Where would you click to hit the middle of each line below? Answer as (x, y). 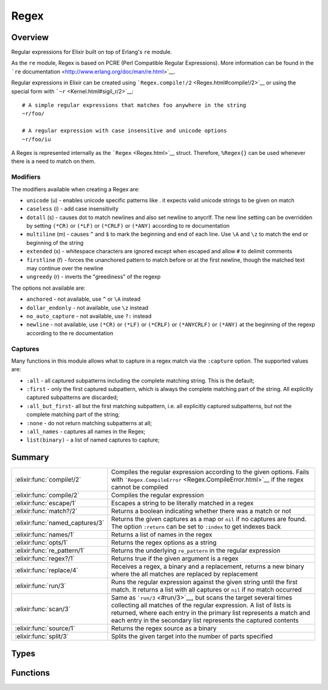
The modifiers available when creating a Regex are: (75, 189)
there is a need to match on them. (53, 162)
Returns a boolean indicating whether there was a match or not (201, 511)
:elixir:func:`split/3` (42, 637)
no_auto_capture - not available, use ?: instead (89, 316)
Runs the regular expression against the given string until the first (204, 582)
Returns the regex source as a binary (164, 629)
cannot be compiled (139, 487)
